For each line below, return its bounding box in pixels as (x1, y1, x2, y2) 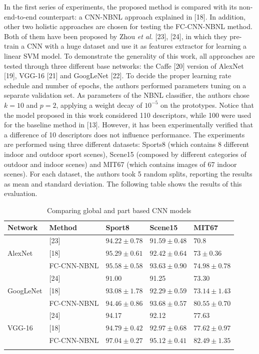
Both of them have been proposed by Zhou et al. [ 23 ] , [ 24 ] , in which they (4, 31, 227, 41)
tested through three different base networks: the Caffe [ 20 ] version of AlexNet (4, 60, 244, 71)
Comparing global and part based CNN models (46, 205, 191, 215)
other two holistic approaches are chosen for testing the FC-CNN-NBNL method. (4, 21, 252, 32)
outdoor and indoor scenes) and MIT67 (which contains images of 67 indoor (4, 158, 237, 169)
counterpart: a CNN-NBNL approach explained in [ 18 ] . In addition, (38, 11, 246, 22)
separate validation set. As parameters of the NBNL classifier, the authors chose (4, 90, 249, 100)
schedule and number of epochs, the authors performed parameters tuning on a (4, 80, 246, 90)
